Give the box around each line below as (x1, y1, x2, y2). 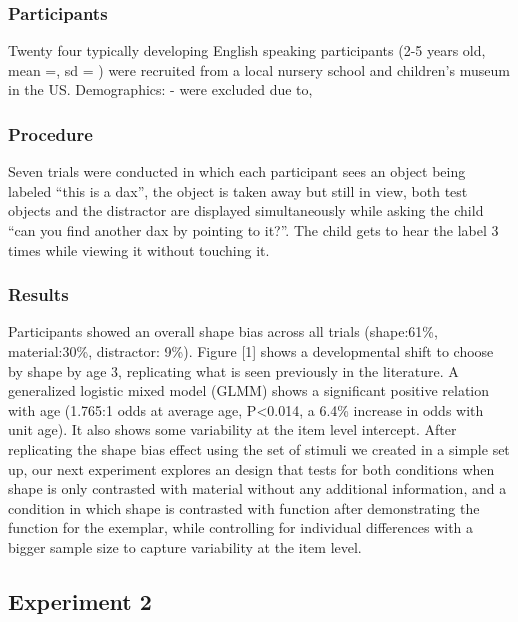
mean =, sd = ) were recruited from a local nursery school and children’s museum (8, 59, 510, 80)
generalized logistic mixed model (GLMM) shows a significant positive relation (8, 380, 490, 401)
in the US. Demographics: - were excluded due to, (8, 79, 313, 100)
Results (8, 282, 69, 307)
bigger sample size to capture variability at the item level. (8, 536, 362, 557)
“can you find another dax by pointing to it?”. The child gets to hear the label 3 (8, 220, 499, 240)
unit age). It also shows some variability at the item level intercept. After (8, 419, 457, 440)
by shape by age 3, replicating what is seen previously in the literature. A (8, 360, 459, 381)
